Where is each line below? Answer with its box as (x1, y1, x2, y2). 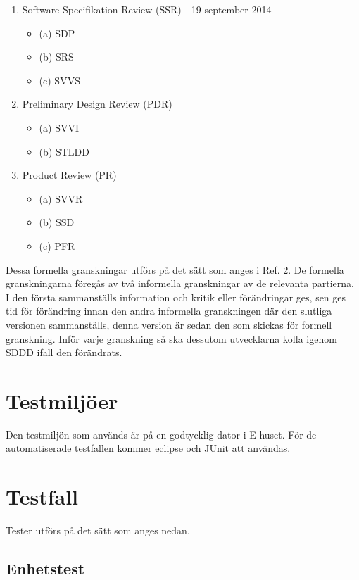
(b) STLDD (39, 144, 89, 158)
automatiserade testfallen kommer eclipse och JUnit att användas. (6, 441, 291, 455)
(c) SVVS (39, 72, 80, 87)
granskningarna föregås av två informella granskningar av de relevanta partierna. (6, 276, 354, 291)
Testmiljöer (6, 386, 118, 415)
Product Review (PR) (22, 168, 117, 182)
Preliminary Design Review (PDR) (22, 96, 172, 111)
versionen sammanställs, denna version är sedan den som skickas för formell (6, 317, 332, 332)
